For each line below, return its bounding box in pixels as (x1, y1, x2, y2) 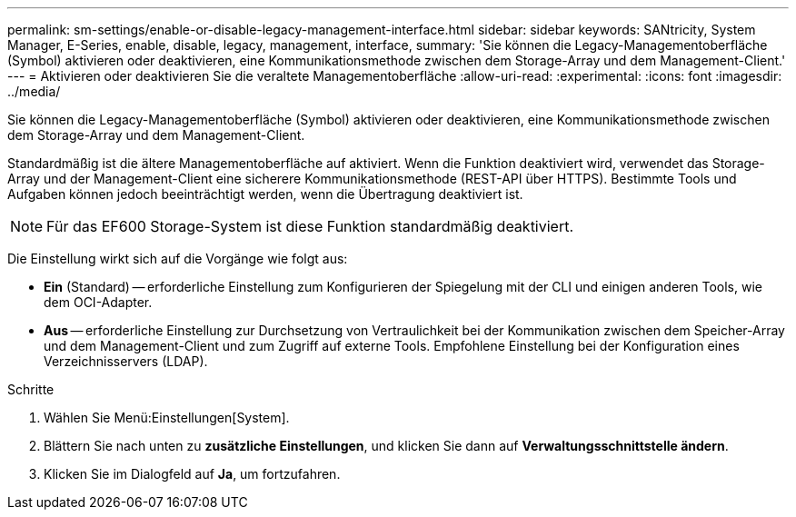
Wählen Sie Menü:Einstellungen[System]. (44, 410, 290, 425)
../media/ (7, 84, 61, 99)
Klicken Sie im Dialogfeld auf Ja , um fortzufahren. (44, 466, 341, 482)
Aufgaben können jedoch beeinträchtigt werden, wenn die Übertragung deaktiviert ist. (7, 186, 523, 202)
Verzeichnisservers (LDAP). (44, 353, 208, 369)
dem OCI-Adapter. (44, 294, 153, 310)
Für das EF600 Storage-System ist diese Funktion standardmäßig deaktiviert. (46, 217, 574, 235)
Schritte (7, 382, 55, 397)
